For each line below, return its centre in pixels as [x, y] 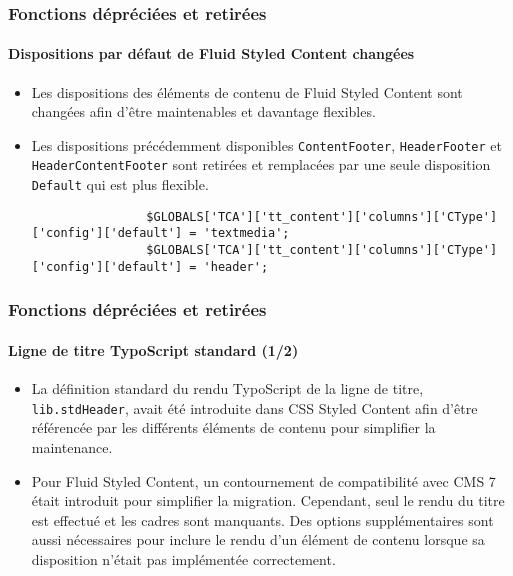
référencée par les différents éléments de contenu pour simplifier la [233, 427]
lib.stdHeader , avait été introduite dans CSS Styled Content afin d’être [254, 407]
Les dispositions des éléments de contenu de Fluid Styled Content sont [247, 91]
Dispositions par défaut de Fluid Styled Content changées [211, 53]
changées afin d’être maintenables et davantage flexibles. [203, 111]
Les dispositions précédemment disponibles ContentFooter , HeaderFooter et [266, 144]
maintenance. [72, 446]
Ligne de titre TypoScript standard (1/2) [153, 349]
